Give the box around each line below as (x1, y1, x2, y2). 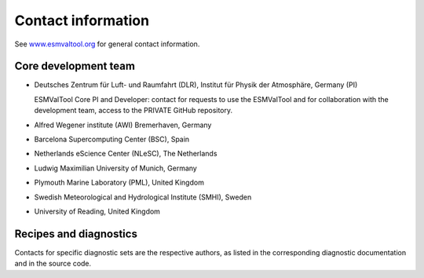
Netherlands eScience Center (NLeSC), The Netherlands (34, 149, 217, 159)
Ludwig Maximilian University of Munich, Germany (34, 163, 198, 173)
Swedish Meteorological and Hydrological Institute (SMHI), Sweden (34, 192, 252, 202)
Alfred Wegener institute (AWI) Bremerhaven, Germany (34, 120, 212, 130)
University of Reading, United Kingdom (34, 207, 161, 216)
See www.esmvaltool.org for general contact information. (14, 39, 200, 49)
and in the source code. (14, 259, 92, 269)
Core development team (14, 60, 135, 73)
